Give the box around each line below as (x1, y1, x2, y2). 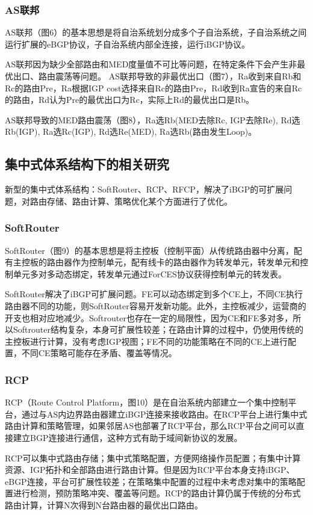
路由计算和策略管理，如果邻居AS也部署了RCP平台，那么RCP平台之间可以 (5, 419, 296, 432)
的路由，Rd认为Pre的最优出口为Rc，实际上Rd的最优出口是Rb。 (5, 93, 255, 106)
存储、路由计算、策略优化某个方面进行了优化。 (46, 194, 232, 207)
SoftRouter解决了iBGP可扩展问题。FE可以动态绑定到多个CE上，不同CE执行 (5, 288, 303, 300)
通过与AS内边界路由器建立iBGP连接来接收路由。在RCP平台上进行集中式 (21, 407, 308, 420)
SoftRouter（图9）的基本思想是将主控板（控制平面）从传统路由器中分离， (5, 244, 294, 256)
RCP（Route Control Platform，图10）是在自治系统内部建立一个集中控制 (5, 396, 288, 409)
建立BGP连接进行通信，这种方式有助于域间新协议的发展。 (13, 431, 243, 443)
